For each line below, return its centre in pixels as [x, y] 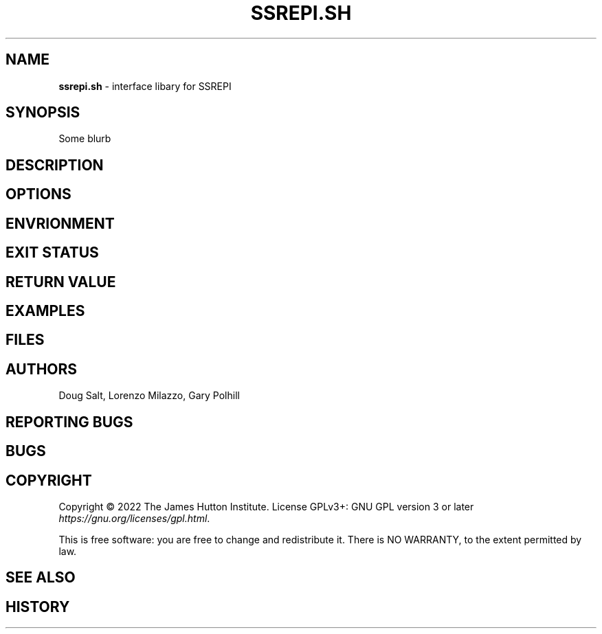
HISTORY [38, 607]
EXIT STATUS [52, 253]
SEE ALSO [41, 578]
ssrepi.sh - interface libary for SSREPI [145, 86]
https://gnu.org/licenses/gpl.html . [134, 518]
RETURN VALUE [61, 282]
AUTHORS [42, 369]
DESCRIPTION [55, 165]
